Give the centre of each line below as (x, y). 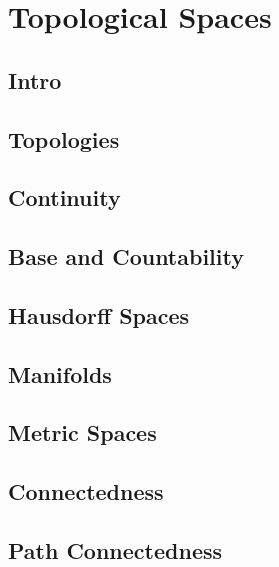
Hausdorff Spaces (99, 314)
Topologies (64, 138)
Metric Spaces (82, 432)
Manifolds (60, 373)
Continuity (64, 197)
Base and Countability (126, 256)
